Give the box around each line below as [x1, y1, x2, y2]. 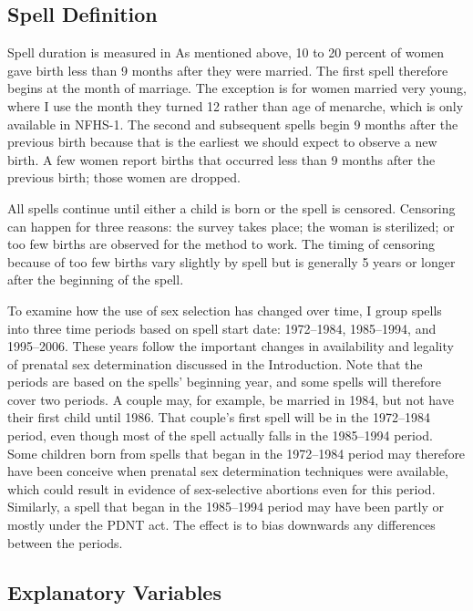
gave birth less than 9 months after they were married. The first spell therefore [7, 60, 448, 79]
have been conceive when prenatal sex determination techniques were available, [7, 461, 449, 481]
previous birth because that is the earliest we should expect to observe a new [7, 132, 437, 151]
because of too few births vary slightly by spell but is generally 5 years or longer [7, 252, 456, 271]
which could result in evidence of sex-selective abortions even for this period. [7, 479, 436, 498]
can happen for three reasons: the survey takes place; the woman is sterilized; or [7, 216, 455, 235]
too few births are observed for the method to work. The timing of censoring [7, 234, 436, 254]
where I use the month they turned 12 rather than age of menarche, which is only [7, 96, 464, 115]
